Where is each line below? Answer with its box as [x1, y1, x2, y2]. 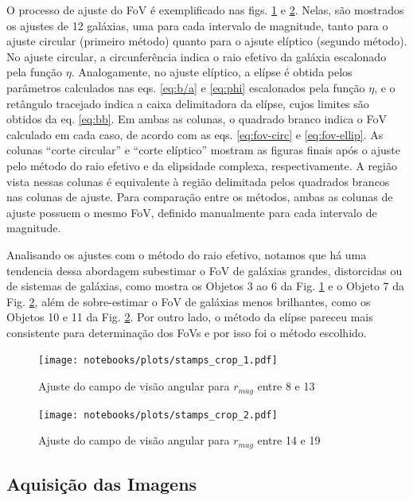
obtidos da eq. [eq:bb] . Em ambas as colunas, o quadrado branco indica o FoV [6, 111, 387, 127]
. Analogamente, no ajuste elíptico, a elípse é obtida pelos [71, 64, 353, 80]
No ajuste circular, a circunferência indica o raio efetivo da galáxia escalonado [6, 48, 387, 64]
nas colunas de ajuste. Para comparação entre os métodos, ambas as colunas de [6, 188, 393, 205]
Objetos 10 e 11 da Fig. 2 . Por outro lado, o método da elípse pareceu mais [6, 309, 373, 325]
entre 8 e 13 [257, 378, 315, 394]
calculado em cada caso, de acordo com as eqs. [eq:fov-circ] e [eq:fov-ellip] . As [6, 126, 384, 142]
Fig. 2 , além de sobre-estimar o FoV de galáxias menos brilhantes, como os [6, 293, 371, 309]
